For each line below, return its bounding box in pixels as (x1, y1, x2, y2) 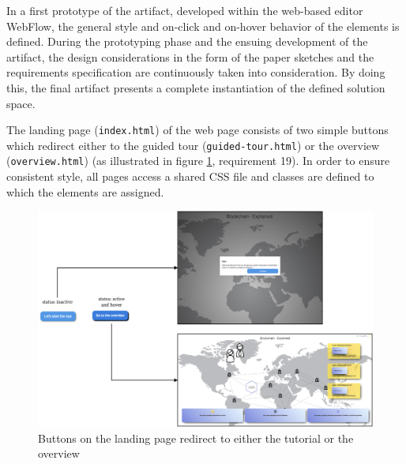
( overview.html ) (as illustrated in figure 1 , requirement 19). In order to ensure (6, 152, 390, 169)
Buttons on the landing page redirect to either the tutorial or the (38, 429, 354, 446)
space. (6, 95, 36, 111)
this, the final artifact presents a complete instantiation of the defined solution (6, 79, 385, 95)
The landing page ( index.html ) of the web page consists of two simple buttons (6, 122, 389, 138)
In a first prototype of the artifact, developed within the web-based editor (6, 2, 363, 18)
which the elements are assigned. (6, 183, 164, 200)
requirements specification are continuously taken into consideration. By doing (6, 64, 385, 80)
